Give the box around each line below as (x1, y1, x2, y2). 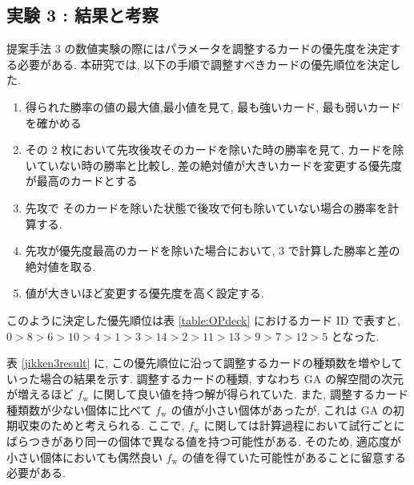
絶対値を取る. (25, 257, 96, 274)
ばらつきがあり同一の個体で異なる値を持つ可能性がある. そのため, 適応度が (6, 433, 402, 450)
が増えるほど (6, 386, 74, 402)
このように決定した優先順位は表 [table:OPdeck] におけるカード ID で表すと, (6, 311, 400, 328)
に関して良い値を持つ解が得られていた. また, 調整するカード (92, 386, 408, 402)
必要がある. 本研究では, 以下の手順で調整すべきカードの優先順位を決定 (17, 55, 390, 72)
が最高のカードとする (25, 172, 138, 189)
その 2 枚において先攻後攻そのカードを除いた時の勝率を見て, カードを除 (25, 141, 404, 158)
